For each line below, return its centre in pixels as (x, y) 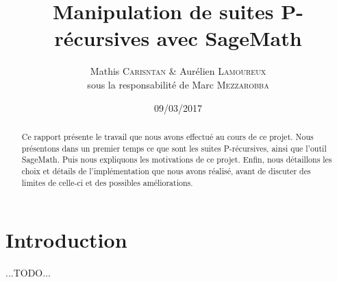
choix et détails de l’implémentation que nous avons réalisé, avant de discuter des (166, 171)
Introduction (66, 240)
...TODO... (28, 273)
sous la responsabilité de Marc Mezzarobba (178, 84)
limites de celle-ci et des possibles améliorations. (107, 182)
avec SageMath (229, 38)
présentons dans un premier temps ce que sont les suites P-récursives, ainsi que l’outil (174, 148)
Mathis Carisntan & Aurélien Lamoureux (178, 71)
